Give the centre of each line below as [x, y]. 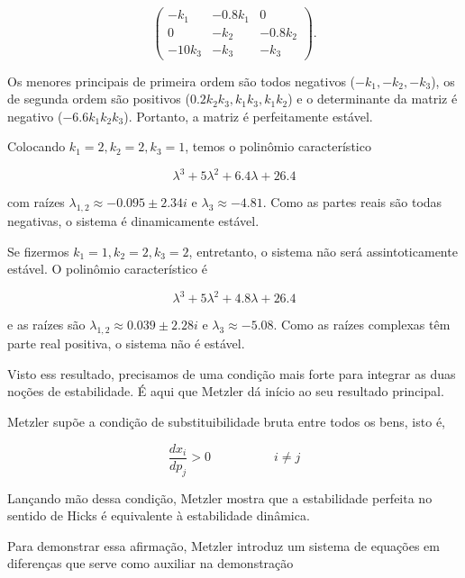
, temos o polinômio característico [278, 146]
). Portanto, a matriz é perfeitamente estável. [248, 116]
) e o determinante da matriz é [373, 99]
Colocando [36, 146]
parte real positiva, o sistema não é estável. [126, 343]
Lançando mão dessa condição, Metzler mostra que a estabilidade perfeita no [220, 497]
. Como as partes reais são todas [352, 202]
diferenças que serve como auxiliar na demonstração [150, 563]
